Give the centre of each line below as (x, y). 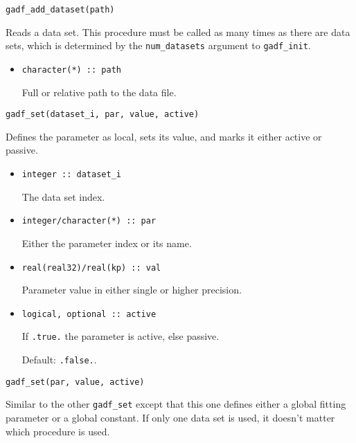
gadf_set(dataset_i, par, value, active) (103, 115)
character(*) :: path (71, 70)
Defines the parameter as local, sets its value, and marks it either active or (164, 136)
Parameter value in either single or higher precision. (132, 290)
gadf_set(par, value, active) (75, 382)
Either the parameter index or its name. (107, 243)
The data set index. (63, 196)
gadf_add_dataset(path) (60, 10)
